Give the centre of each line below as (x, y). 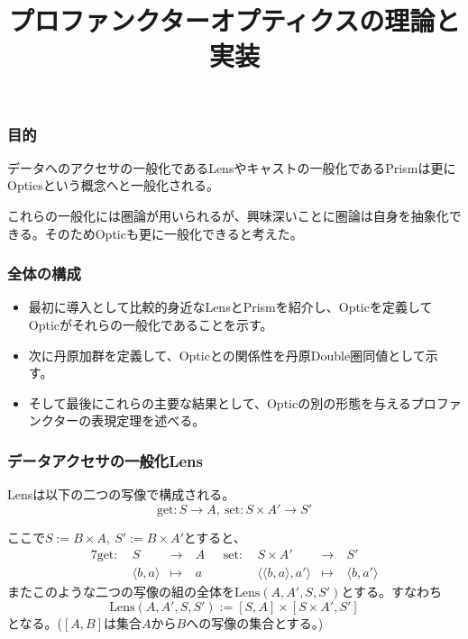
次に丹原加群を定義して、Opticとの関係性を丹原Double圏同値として (227, 355)
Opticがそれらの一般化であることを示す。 (151, 325)
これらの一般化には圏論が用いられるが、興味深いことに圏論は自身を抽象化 (228, 216)
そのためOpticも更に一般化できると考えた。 (174, 233)
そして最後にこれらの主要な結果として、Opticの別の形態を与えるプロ (232, 402)
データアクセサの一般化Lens (105, 460)
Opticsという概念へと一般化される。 (114, 185)
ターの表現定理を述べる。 (129, 420)
